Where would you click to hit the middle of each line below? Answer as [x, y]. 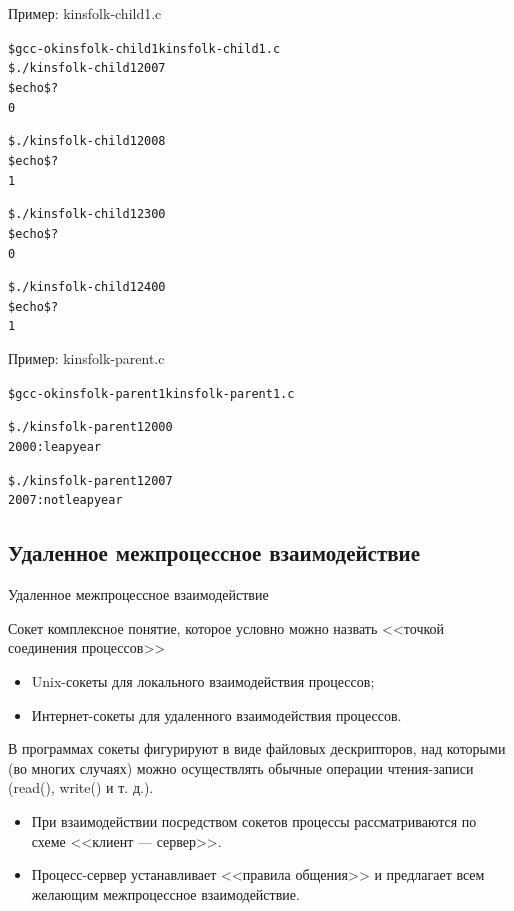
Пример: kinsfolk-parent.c [86, 358]
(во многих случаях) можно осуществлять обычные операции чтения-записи [241, 767]
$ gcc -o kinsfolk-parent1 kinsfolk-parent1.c [151, 393]
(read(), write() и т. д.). [81, 787]
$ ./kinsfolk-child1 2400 [87, 287]
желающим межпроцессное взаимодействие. [165, 893]
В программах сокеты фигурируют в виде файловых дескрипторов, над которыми [257, 748]
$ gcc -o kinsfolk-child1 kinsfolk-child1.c [144, 48]
